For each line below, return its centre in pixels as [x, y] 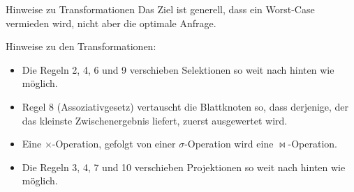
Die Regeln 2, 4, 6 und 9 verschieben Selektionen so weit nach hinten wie [178, 69]
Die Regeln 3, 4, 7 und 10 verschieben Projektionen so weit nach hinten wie [184, 167]
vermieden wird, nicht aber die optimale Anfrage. [111, 23]
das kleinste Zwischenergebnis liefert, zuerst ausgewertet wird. [155, 120]
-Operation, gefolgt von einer [114, 144]
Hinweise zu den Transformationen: [81, 46]
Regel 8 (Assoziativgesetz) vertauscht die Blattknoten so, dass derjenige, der [185, 106]
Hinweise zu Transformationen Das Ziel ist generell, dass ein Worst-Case [160, 9]
